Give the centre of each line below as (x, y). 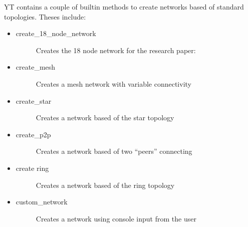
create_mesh (36, 67)
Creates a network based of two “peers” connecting (114, 151)
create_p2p (33, 134)
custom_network (42, 202)
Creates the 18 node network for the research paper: (116, 50)
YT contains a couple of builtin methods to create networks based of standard (124, 7)
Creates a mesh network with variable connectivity (113, 83)
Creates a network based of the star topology (105, 118)
